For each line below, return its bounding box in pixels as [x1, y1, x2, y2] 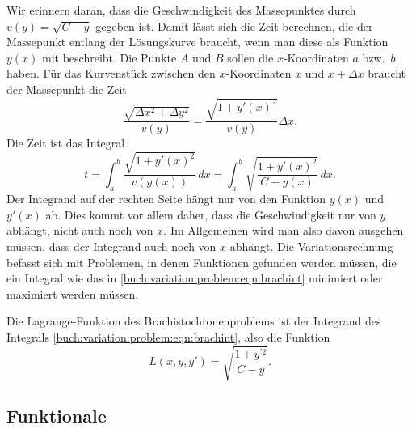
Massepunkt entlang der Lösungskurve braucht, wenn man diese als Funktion [6, 33, 389, 50]
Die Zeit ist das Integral [6, 134, 125, 151]
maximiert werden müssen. [6, 285, 139, 302]
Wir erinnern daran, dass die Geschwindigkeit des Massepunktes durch [6, 2, 356, 18]
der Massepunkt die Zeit [6, 80, 127, 97]
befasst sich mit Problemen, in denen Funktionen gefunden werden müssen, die [6, 253, 397, 270]
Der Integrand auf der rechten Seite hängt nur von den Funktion [6, 190, 326, 207]
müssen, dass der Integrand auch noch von [6, 237, 217, 254]
